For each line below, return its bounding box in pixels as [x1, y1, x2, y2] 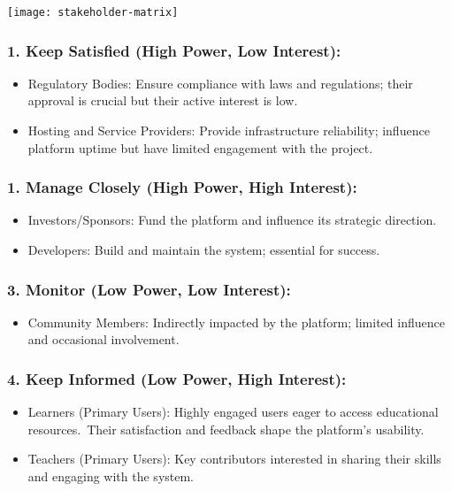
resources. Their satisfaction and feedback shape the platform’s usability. [27, 419, 425, 438]
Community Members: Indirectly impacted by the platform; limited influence [27, 312, 445, 331]
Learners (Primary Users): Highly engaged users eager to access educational [27, 403, 439, 421]
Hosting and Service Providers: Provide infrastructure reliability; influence [27, 121, 430, 140]
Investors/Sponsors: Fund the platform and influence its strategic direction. [27, 211, 437, 229]
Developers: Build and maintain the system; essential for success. [27, 241, 380, 259]
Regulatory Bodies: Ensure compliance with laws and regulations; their [27, 73, 413, 92]
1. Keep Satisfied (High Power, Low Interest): [7, 39, 341, 61]
